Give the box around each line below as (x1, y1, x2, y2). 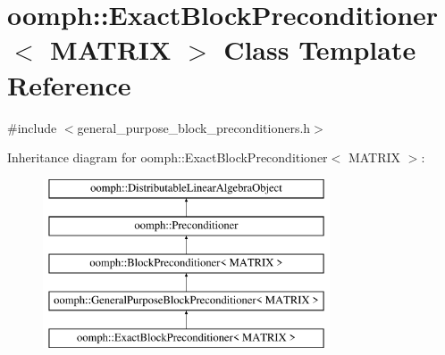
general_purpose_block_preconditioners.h (77, 118, 311, 136)
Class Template (223, 31, 416, 68)
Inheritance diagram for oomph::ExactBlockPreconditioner (7, 148, 328, 167)
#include (7, 118, 57, 136)
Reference (7, 66, 131, 103)
